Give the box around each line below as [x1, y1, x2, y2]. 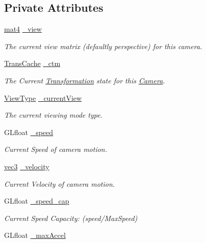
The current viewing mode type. [4, 109, 102, 120]
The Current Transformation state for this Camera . [4, 75, 165, 85]
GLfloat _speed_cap [4, 195, 69, 206]
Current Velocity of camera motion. [4, 178, 115, 189]
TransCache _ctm [4, 58, 61, 69]
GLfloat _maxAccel [4, 230, 66, 240]
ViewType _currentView [4, 92, 82, 103]
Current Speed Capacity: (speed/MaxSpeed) [4, 212, 138, 223]
